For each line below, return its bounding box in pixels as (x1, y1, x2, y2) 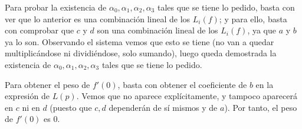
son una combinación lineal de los (97, 24, 218, 36)
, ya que (247, 24, 276, 36)
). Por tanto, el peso (224, 101, 297, 113)
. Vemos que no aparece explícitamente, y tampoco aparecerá (76, 90, 297, 102)
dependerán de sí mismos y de (109, 101, 218, 113)
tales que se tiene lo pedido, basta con (157, 1, 295, 13)
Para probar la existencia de (5, 1, 107, 13)
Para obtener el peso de (5, 78, 90, 90)
